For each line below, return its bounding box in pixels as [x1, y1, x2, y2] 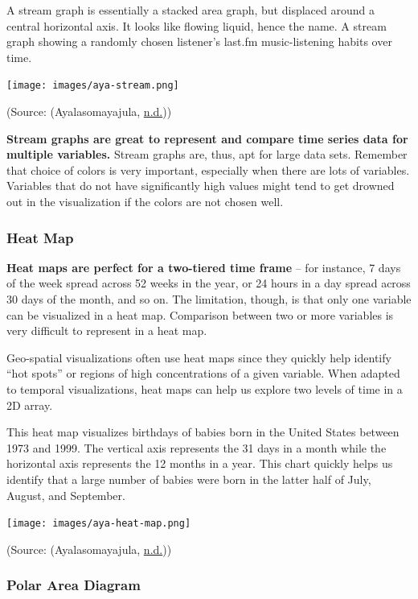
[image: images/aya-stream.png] [6, 80, 179, 92]
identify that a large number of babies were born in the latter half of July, [6, 470, 371, 487]
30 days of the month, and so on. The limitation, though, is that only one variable [6, 291, 412, 307]
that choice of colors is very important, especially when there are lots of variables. [6, 161, 410, 178]
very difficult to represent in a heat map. [6, 322, 207, 339]
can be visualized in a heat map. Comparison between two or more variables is [6, 306, 394, 323]
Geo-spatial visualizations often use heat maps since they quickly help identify [6, 349, 391, 366]
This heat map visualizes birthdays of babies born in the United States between [6, 423, 400, 440]
